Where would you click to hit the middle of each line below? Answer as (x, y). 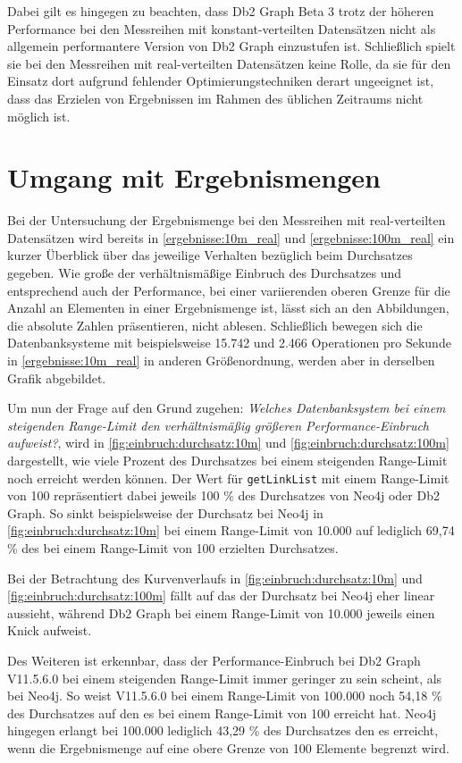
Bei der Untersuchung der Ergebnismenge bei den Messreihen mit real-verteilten (227, 220)
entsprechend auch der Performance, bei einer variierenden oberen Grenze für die (229, 290)
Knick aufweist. (50, 630)
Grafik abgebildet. (57, 377)
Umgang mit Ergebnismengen (194, 177)
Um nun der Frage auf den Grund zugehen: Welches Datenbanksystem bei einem (227, 408)
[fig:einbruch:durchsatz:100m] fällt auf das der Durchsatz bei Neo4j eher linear (221, 595)
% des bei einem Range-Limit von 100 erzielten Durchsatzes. (173, 548)
